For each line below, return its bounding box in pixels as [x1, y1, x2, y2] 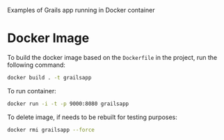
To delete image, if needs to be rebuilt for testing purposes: [7, 113, 177, 121]
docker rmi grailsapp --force [7, 126, 95, 133]
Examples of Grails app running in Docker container [7, 6, 155, 14]
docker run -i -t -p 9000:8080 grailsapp [7, 100, 129, 107]
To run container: [7, 86, 57, 95]
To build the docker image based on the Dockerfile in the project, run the [7, 53, 218, 61]
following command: [7, 61, 66, 69]
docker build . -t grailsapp [7, 74, 92, 81]
